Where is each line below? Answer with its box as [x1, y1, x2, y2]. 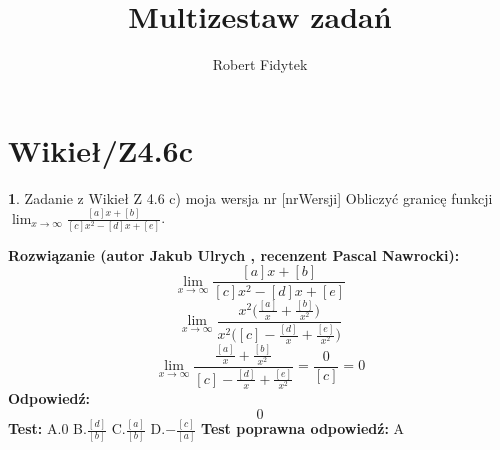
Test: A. [8, 418, 62, 438]
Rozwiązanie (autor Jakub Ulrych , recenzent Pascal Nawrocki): [8, 244, 460, 265]
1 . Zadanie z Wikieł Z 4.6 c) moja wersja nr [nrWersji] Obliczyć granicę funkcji [8, 187, 493, 208]
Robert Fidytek [212, 54, 308, 75]
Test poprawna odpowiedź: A [201, 418, 405, 438]
